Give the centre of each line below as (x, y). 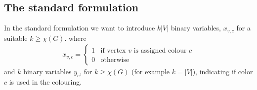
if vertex (113, 51)
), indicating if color (223, 72)
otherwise (115, 60)
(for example (151, 72)
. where (75, 38)
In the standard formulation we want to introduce (80, 28)
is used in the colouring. (45, 82)
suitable (16, 38)
